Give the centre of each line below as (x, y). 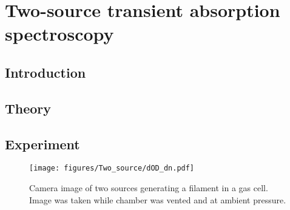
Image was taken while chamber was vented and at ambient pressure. (158, 199)
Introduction (46, 72)
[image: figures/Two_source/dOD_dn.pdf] (112, 168)
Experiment (42, 144)
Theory (28, 108)
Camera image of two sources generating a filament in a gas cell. (149, 187)
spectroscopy (59, 34)
